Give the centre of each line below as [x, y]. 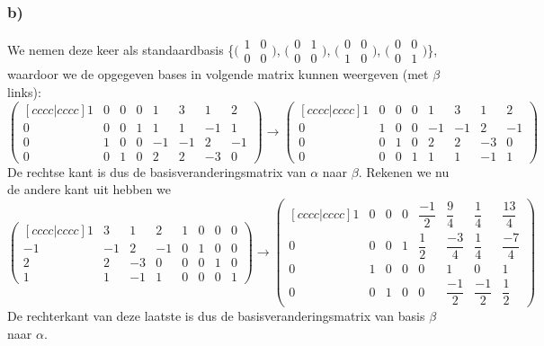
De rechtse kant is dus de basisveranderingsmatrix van [157, 171]
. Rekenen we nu [404, 171]
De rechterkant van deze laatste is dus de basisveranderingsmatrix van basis [216, 316]
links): [24, 91]
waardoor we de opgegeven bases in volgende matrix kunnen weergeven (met [218, 74]
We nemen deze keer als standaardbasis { [121, 49]
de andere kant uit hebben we [89, 189]
